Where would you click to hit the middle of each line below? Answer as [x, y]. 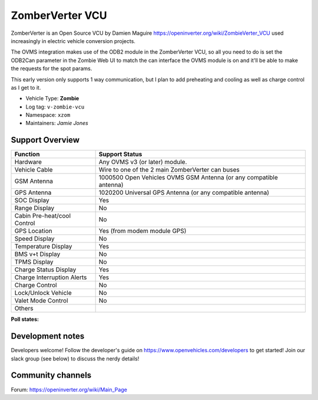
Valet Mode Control [41, 301]
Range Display [34, 208]
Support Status [120, 155]
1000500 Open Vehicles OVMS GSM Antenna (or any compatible [188, 178]
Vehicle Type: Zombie [52, 99]
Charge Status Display [45, 270]
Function [27, 155]
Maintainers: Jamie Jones [57, 123]
